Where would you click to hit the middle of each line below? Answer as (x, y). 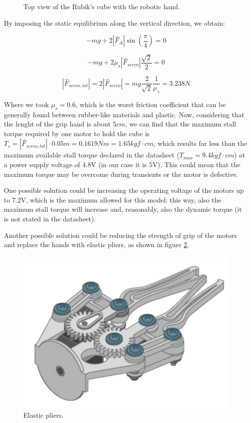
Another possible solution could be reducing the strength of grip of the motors (121, 235)
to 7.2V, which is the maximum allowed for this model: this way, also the (113, 199)
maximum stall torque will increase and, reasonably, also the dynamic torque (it (123, 209)
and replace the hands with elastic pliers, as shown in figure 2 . (97, 244)
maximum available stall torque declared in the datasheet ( (92, 155)
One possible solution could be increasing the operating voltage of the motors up (124, 190)
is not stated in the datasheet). (50, 219)
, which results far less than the (200, 143)
